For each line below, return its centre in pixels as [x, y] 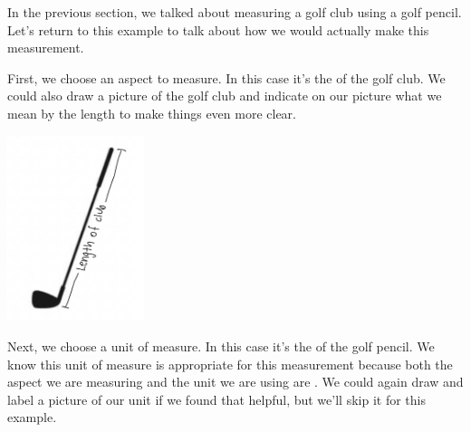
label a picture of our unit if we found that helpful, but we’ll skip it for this [216, 399]
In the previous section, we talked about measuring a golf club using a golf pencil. [235, 12]
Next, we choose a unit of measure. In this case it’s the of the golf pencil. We [221, 346]
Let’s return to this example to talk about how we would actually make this [218, 29]
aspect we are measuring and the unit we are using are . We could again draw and [235, 382]
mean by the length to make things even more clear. [152, 113]
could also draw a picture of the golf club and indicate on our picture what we [225, 96]
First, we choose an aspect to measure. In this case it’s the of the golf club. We [226, 77]
